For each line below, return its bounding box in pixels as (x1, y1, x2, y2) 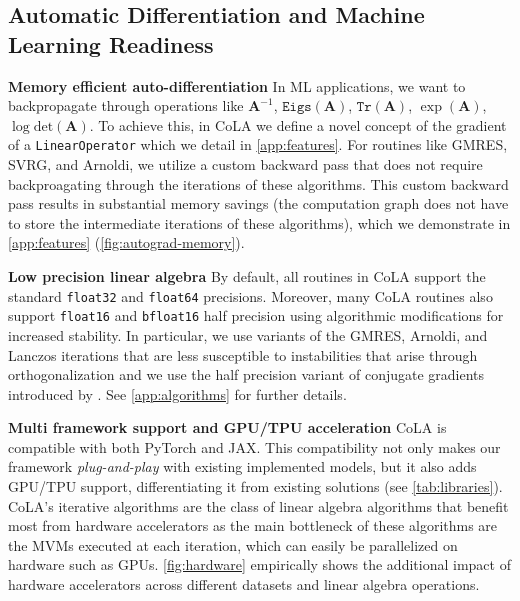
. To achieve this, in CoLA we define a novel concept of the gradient (89, 114, 507, 135)
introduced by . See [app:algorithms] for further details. (8, 383, 347, 404)
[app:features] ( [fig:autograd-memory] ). (8, 232, 245, 253)
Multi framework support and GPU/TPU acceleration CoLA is (8, 417, 447, 438)
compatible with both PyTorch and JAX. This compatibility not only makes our (8, 436, 501, 457)
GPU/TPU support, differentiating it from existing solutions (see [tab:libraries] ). (8, 476, 503, 497)
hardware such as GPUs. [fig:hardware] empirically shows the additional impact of (8, 554, 511, 575)
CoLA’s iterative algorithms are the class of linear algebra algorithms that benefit (8, 495, 509, 516)
